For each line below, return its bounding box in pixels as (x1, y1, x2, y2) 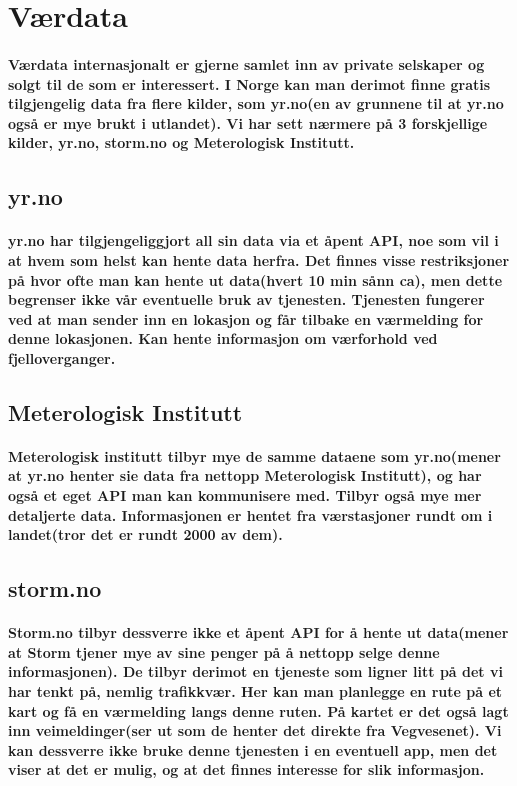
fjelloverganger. (8, 347, 116, 368)
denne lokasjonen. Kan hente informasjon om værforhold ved (8, 328, 438, 349)
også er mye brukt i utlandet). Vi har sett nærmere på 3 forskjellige (8, 112, 488, 133)
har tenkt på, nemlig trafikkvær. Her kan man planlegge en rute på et (8, 680, 503, 701)
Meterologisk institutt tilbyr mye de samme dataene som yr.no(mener (8, 445, 501, 466)
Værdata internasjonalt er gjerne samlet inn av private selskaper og (8, 53, 485, 74)
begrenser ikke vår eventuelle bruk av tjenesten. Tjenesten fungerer (8, 289, 485, 310)
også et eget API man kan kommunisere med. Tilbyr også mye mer (8, 485, 482, 506)
